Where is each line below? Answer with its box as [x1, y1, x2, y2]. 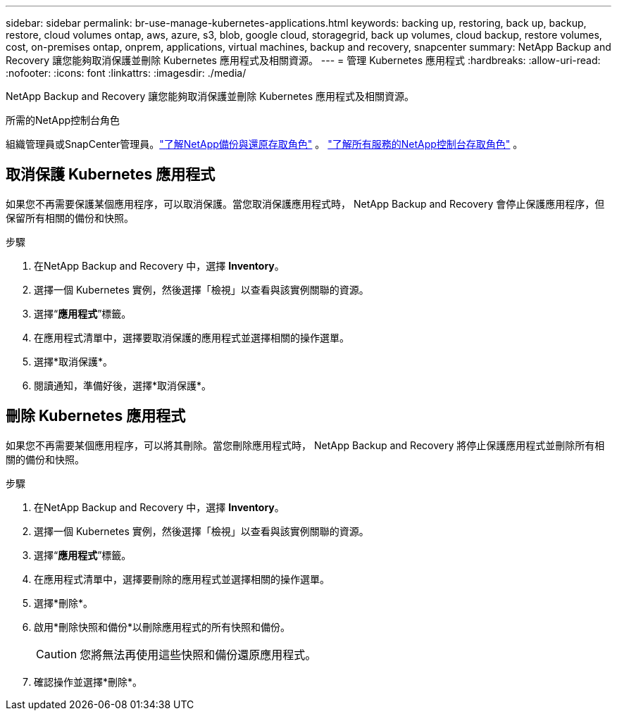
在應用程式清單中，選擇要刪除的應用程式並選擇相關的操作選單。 [34, 572, 330, 585]
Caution [36, 646, 77, 661]
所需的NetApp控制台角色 [6, 114, 120, 126]
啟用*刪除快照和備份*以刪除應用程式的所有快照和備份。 [34, 620, 291, 633]
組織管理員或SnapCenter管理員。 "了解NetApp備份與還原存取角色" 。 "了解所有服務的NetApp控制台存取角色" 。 [6, 138, 523, 150]
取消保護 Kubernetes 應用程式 [6, 165, 216, 184]
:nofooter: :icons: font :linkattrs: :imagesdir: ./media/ [6, 67, 247, 79]
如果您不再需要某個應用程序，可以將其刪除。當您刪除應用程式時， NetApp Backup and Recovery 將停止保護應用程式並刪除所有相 [6, 439, 605, 451]
